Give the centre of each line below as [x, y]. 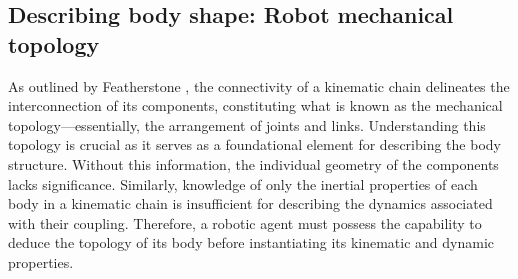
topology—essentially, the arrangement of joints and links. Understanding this [247, 124]
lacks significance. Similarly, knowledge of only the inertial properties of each [243, 183]
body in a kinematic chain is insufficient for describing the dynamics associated [250, 203]
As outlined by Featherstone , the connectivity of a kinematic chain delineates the [259, 85]
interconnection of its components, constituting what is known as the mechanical [255, 105]
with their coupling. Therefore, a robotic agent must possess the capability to [245, 222]
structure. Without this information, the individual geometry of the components [253, 163]
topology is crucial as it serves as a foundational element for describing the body [254, 144]
